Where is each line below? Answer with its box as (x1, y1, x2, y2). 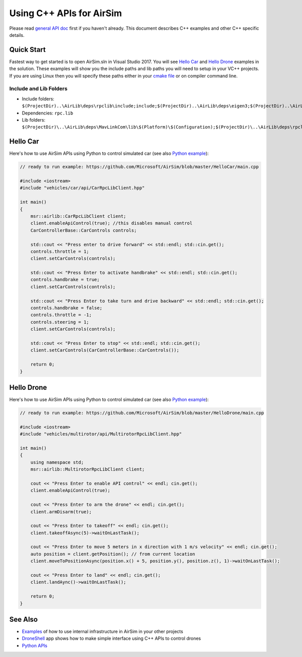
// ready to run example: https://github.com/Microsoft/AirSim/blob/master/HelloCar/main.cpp (20, 164, 259, 170)
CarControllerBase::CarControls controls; (30, 227, 137, 233)
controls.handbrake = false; (30, 305, 103, 311)
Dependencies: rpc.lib (22, 110, 73, 116)
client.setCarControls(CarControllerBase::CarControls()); (30, 347, 180, 353)
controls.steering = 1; (30, 319, 89, 325)
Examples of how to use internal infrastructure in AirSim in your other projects (22, 628, 183, 635)
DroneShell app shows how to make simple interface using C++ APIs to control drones (22, 635, 201, 641)
